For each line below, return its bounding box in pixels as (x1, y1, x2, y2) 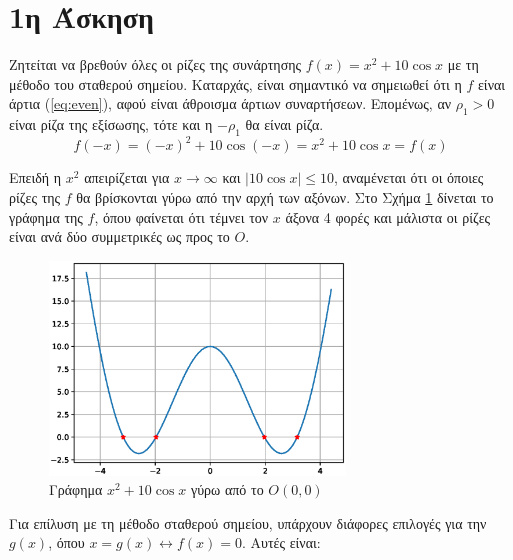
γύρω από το (190, 479, 264, 500)
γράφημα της (9, 206, 83, 227)
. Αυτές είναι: (241, 532, 321, 553)
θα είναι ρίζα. (245, 114, 324, 135)
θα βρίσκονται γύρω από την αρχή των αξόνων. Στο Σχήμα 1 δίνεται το (76, 187, 494, 207)
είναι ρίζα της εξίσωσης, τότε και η (9, 114, 213, 135)
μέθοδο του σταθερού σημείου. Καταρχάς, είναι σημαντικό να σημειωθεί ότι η (9, 73, 462, 94)
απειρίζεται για (84, 167, 170, 188)
